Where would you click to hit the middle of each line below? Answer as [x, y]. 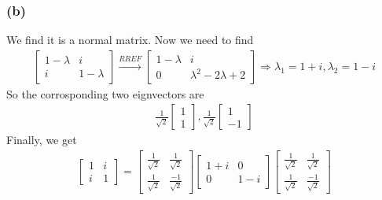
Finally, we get [42, 140]
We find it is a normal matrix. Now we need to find [130, 40]
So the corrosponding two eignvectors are [105, 93]
